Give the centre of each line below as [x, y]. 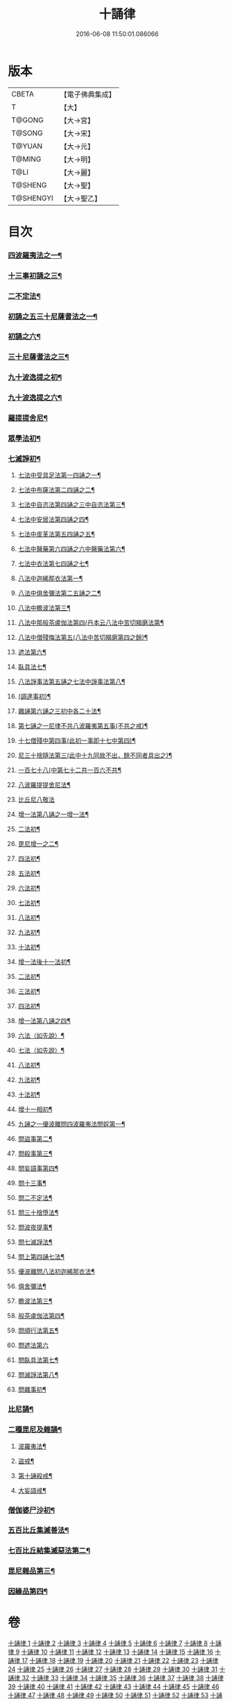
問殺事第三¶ [35, 1153]
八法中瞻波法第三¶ [44, 608]
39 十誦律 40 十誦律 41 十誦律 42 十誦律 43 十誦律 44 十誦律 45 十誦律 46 [114, 1686]
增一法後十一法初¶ [44, 962]
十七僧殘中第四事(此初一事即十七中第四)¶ [77, 741]
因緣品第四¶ [28, 1591]
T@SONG [27, 133]
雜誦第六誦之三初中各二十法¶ [59, 711]
